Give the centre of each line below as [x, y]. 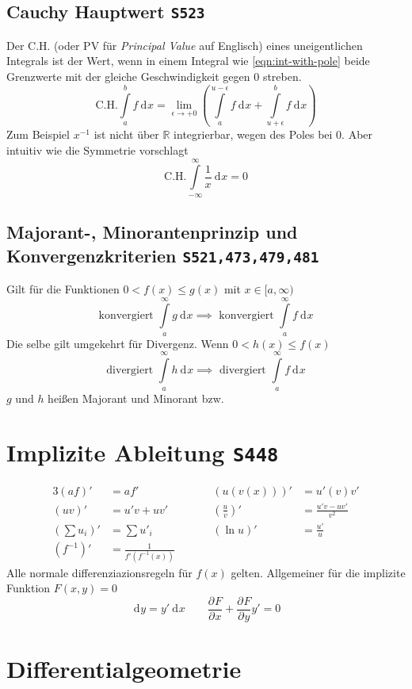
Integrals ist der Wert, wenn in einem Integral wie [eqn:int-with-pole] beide [188, 61]
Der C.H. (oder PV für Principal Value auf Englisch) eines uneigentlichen [185, 45]
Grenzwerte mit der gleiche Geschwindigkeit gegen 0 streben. [154, 76]
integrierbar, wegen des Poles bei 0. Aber [273, 134]
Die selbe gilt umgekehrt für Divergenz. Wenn [118, 343]
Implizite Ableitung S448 [143, 452]
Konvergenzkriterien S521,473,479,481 [163, 255]
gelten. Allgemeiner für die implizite [318, 572]
